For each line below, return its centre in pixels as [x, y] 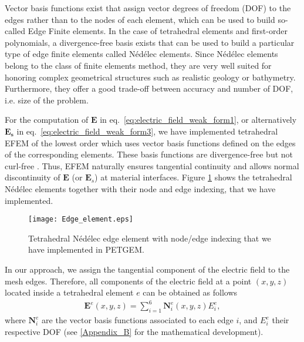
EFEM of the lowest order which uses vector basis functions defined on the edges [150, 142]
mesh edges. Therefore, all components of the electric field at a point [128, 281]
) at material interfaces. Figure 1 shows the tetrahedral [193, 177]
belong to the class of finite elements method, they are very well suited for [138, 65]
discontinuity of [33, 177]
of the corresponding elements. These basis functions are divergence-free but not [149, 154]
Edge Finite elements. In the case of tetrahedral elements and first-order [158, 31]
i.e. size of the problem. [47, 100]
